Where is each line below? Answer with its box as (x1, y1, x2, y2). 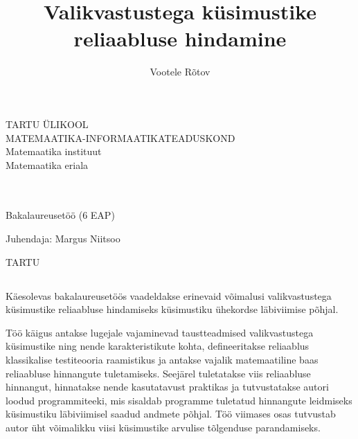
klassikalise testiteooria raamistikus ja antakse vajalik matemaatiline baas (6, 352, 319, 367)
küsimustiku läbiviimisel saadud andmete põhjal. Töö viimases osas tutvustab (6, 406, 336, 421)
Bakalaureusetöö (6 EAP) (6, 208, 115, 222)
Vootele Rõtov (150, 64, 211, 79)
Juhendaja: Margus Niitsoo (6, 231, 120, 246)
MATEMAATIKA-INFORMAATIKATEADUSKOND (6, 130, 235, 145)
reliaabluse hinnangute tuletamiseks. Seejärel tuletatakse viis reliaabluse (6, 366, 311, 380)
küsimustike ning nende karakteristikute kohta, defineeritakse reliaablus (6, 339, 310, 353)
